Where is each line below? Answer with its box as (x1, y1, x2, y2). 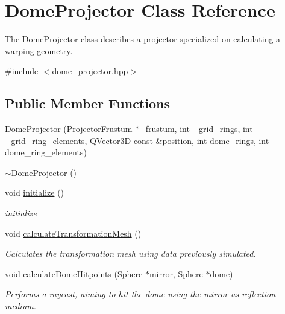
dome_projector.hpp (52, 64, 128, 77)
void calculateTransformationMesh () (5, 227, 142, 239)
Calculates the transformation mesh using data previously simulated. (5, 247, 256, 260)
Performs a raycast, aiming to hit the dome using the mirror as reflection (5, 287, 276, 300)
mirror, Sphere (149, 267, 203, 280)
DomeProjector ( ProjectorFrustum (5, 122, 133, 135)
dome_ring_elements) (5, 146, 87, 159)
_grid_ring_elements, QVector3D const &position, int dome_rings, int (5, 134, 269, 146)
